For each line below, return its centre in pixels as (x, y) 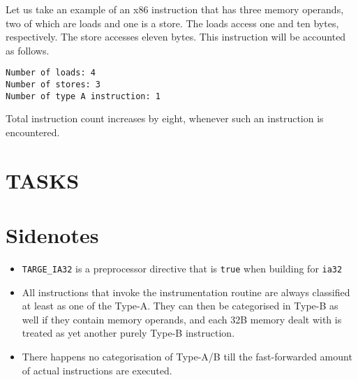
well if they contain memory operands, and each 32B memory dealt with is (182, 319)
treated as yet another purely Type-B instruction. (128, 333)
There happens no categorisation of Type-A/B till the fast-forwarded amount (187, 357)
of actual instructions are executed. (97, 370)
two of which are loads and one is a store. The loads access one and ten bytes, (172, 23)
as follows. (28, 50)
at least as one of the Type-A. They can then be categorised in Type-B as (180, 306)
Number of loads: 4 (51, 73)
